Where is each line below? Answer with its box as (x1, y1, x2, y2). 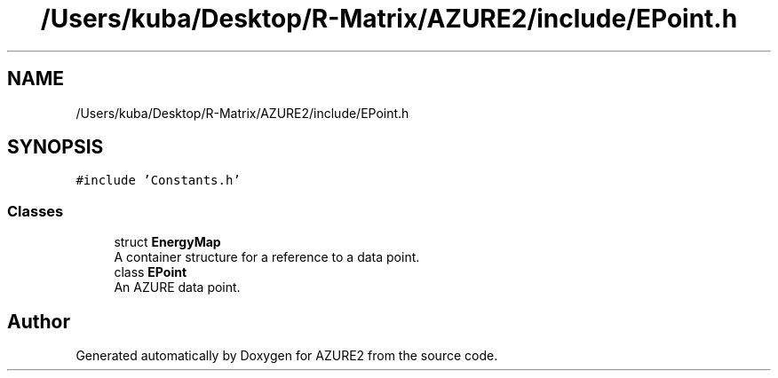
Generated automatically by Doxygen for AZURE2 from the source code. (75, 348, 498, 364)
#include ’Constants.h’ (75, 173, 241, 188)
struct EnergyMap (114, 234, 221, 250)
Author (7, 310, 70, 333)
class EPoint (114, 264, 187, 280)
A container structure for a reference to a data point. (114, 249, 420, 265)
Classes (7, 201, 64, 220)
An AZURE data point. (114, 280, 241, 295)
